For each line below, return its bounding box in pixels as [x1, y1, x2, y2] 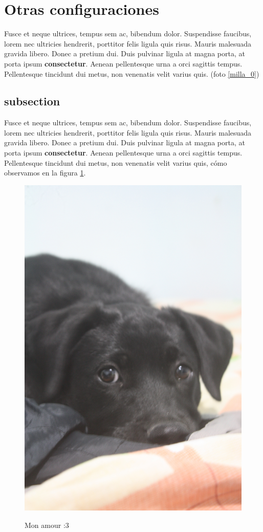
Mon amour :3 [25, 520, 69, 530]
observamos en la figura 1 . [4, 167, 86, 178]
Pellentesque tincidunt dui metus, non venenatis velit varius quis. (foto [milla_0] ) [4, 68, 259, 79]
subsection [4, 93, 60, 109]
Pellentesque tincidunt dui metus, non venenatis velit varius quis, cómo [4, 157, 227, 168]
